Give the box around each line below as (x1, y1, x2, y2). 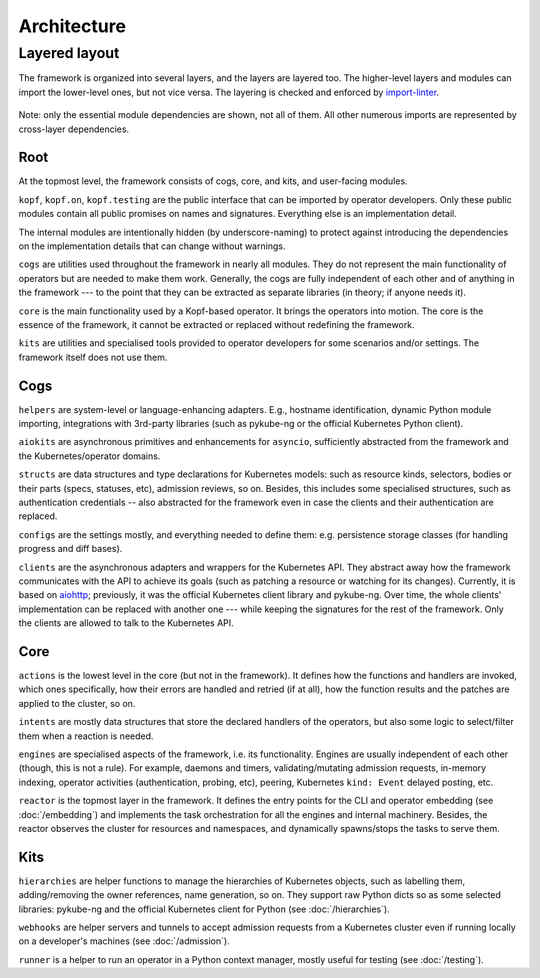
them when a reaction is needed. (18, 730, 154, 742)
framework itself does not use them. (18, 351, 168, 363)
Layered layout (18, 44, 120, 62)
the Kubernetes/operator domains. (18, 450, 161, 462)
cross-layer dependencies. (18, 123, 130, 135)
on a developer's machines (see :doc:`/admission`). (18, 935, 230, 947)
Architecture (18, 15, 127, 37)
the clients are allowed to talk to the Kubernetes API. (18, 617, 234, 629)
